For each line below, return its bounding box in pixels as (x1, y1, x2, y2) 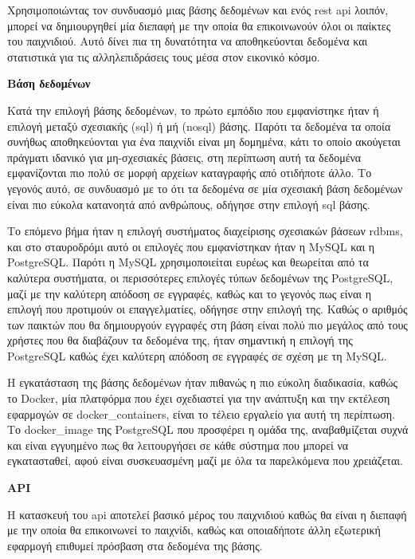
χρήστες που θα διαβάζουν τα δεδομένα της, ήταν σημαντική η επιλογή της (7, 332, 353, 348)
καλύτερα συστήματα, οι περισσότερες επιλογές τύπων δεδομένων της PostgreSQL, (7, 269, 393, 285)
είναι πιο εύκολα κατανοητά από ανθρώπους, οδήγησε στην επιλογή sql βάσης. (7, 195, 370, 212)
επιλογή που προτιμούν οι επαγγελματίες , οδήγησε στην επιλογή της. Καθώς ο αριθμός (7, 301, 408, 317)
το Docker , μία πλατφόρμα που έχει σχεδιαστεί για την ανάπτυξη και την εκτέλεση (7, 390, 390, 407)
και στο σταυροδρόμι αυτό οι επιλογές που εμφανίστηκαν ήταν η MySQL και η (7, 238, 375, 254)
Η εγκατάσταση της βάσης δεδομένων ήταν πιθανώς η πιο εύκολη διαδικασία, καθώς (7, 374, 398, 391)
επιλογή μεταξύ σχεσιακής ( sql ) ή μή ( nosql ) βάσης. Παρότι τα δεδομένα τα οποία (7, 117, 391, 134)
